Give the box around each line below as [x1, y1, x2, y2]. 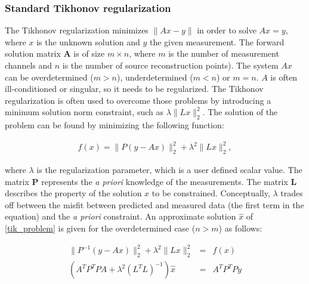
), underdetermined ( [116, 70, 193, 83]
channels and [5, 59, 52, 71]
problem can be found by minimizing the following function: [5, 119, 224, 131]
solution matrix [5, 47, 61, 60]
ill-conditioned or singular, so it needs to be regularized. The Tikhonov [5, 82, 264, 95]
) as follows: [218, 222, 262, 234]
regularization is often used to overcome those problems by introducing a [5, 94, 271, 106]
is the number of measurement [168, 47, 279, 60]
